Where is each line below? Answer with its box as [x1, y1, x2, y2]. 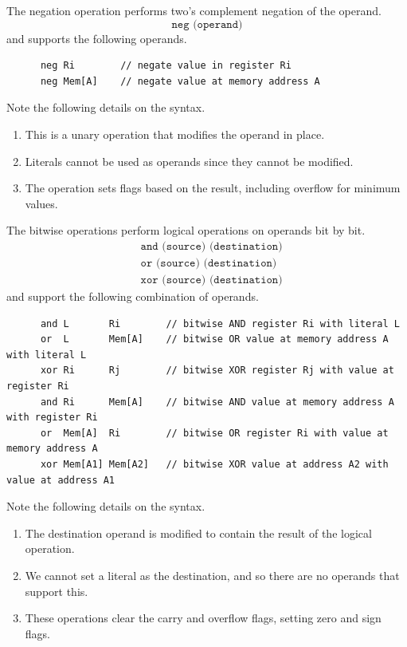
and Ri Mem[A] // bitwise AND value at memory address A [40, 396, 394, 408]
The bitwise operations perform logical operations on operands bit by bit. [6, 222, 366, 239]
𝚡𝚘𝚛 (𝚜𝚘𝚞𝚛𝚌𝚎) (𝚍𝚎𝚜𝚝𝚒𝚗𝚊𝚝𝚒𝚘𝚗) [140, 274, 283, 286]
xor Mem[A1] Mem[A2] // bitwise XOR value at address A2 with [40, 458, 389, 470]
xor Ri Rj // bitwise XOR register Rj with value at [40, 365, 394, 377]
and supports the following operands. [6, 30, 187, 46]
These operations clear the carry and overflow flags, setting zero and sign [25, 610, 382, 626]
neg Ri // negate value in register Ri [40, 60, 292, 72]
